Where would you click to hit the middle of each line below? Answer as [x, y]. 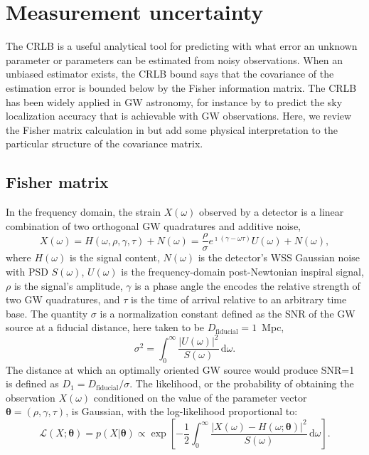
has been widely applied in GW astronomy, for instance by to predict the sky [174, 101]
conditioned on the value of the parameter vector [200, 397]
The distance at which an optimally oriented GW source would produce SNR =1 [180, 369]
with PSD [27, 271]
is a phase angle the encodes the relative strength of [247, 285]
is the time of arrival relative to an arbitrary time [239, 299]
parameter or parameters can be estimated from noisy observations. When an [174, 59]
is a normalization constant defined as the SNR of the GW [228, 313]
